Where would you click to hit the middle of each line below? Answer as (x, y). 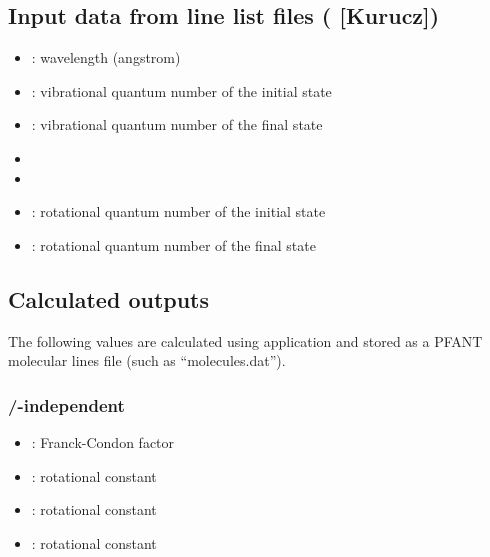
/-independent (66, 404)
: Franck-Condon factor (103, 441)
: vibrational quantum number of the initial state (181, 90)
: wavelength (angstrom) (106, 57)
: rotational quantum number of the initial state (178, 211)
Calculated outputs (109, 298)
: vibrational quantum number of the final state (177, 124)
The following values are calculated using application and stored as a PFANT (245, 340)
